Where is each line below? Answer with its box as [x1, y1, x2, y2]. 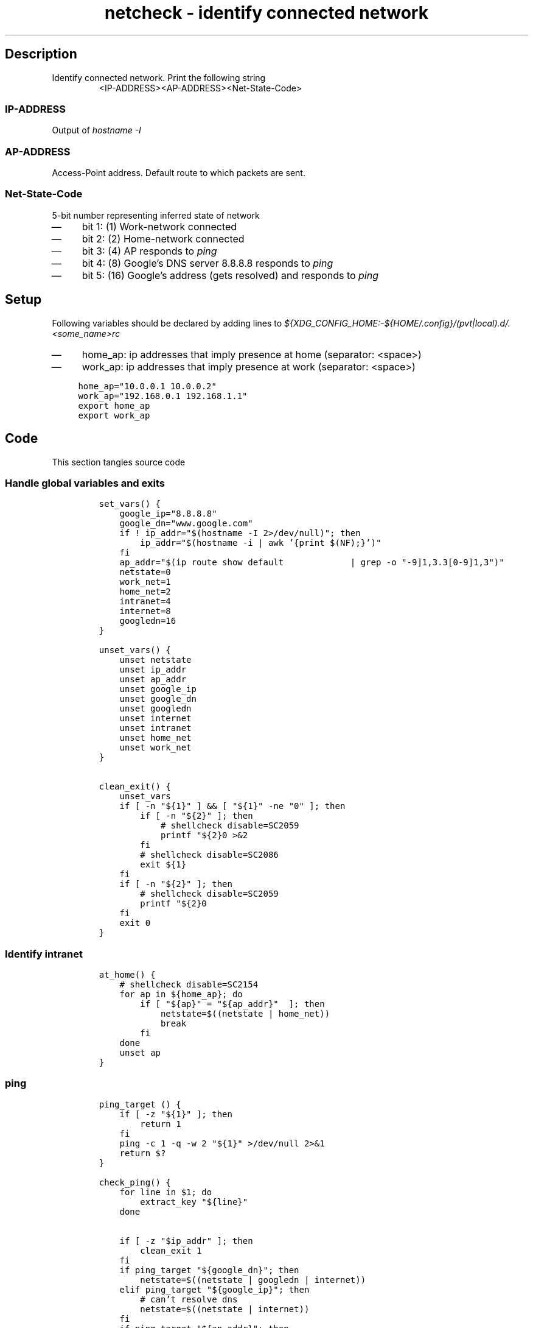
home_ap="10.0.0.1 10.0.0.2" [78, 381, 217, 391]
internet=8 [119, 606, 171, 616]
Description [5, 46, 77, 62]
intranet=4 [119, 596, 171, 607]
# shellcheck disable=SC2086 [140, 850, 279, 860]
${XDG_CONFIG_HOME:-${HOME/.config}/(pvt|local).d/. [284, 317, 510, 328]
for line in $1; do [119, 1187, 212, 1197]
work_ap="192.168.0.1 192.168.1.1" [78, 390, 248, 401]
